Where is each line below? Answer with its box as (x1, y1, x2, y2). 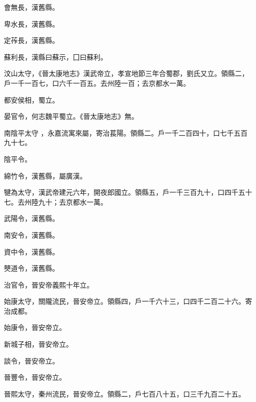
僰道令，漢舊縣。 (4, 263, 59, 273)
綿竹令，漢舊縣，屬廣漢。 (4, 170, 87, 181)
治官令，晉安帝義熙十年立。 (4, 279, 94, 290)
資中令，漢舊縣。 (4, 246, 59, 256)
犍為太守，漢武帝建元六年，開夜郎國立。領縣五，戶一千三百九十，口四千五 (4, 187, 245, 197)
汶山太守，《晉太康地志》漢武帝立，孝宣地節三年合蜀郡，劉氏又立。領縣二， (4, 68, 249, 78)
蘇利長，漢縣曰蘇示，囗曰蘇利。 (4, 51, 107, 62)
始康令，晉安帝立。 (4, 322, 66, 332)
